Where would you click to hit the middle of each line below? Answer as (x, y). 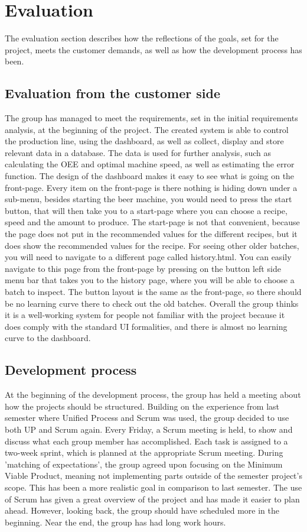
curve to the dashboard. (48, 338)
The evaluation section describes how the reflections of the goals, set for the (142, 38)
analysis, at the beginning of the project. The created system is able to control (147, 129)
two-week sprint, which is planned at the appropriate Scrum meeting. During (144, 452)
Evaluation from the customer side (113, 93)
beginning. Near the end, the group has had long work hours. (115, 522)
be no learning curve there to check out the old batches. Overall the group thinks (152, 303)
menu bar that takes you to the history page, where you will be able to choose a (150, 280)
